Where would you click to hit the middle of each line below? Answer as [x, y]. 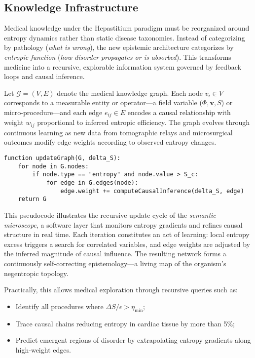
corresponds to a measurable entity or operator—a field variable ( [103, 102]
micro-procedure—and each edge [53, 112]
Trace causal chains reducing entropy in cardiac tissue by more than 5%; [125, 323]
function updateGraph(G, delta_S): [62, 158]
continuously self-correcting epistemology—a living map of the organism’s [115, 263]
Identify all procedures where [59, 306]
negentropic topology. [36, 273]
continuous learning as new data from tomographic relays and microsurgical [118, 132]
